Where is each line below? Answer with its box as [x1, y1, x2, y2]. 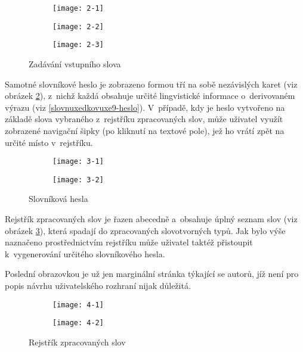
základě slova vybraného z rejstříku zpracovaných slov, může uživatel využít [5, 113, 283, 125]
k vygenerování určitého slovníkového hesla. [5, 247, 165, 260]
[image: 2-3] [52, 41, 104, 49]
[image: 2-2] [52, 22, 104, 31]
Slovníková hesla [29, 192, 88, 205]
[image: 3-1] [52, 157, 104, 166]
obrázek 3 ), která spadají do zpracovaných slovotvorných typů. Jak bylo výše [5, 224, 286, 236]
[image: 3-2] [52, 175, 104, 184]
